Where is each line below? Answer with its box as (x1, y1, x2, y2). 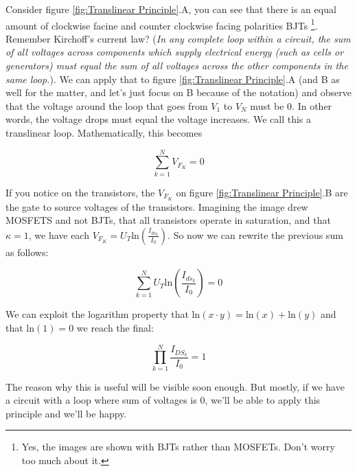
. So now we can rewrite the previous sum (168, 227, 343, 242)
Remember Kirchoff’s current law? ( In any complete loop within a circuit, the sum (5, 31, 351, 45)
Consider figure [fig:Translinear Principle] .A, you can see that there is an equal (5, 2, 336, 16)
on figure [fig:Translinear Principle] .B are (176, 185, 348, 199)
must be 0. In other (250, 98, 332, 113)
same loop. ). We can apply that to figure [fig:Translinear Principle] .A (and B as (5, 71, 340, 86)
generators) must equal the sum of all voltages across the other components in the (5, 58, 348, 73)
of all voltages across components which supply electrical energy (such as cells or (5, 45, 344, 59)
